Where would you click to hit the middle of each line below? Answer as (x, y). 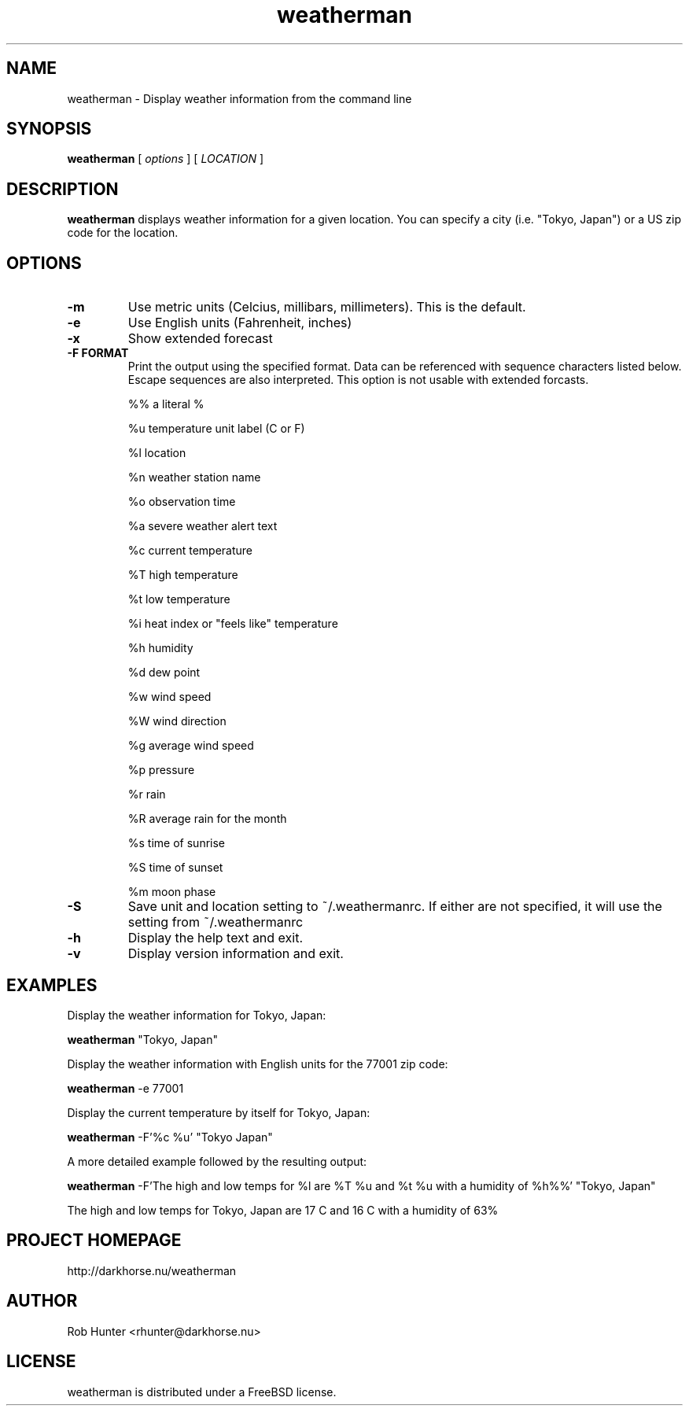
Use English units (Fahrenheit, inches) (240, 323)
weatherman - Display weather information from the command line (239, 98)
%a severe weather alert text (203, 526)
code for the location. (123, 233)
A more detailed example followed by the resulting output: (217, 1161)
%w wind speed (169, 697)
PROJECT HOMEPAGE (94, 1241)
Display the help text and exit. (216, 938)
